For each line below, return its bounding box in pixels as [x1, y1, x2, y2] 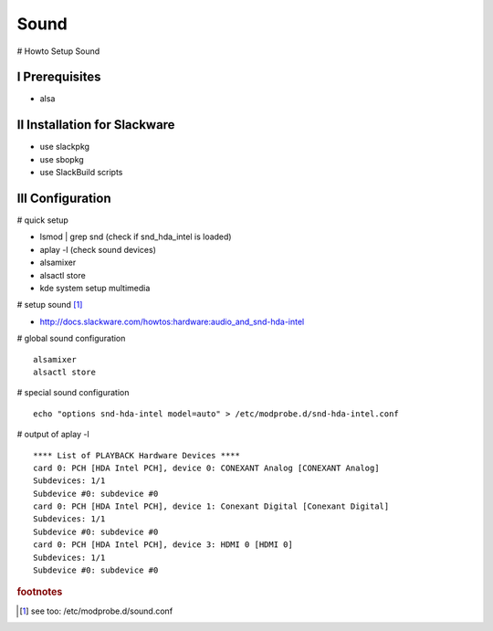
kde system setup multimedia [39, 283, 151, 293]
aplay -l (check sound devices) [39, 244, 157, 255]
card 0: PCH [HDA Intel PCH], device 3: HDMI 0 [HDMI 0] [33, 540, 294, 550]
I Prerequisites [16, 69, 101, 85]
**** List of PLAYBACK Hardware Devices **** [33, 450, 241, 460]
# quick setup [16, 215, 68, 226]
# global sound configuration [16, 333, 126, 344]
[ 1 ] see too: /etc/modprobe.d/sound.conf [19, 605, 173, 616]
